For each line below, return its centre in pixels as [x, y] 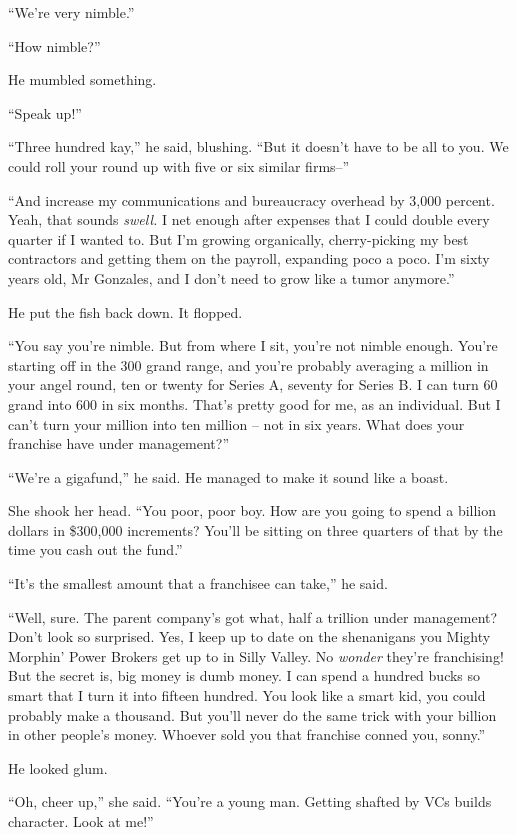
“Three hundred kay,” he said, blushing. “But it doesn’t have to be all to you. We [258, 146]
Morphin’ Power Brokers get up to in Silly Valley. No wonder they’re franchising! [256, 655]
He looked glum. [58, 767]
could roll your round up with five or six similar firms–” [179, 165]
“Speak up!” [45, 112]
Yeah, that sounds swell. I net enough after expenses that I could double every [249, 219]
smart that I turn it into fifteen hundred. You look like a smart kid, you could [247, 695]
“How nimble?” [54, 45]
